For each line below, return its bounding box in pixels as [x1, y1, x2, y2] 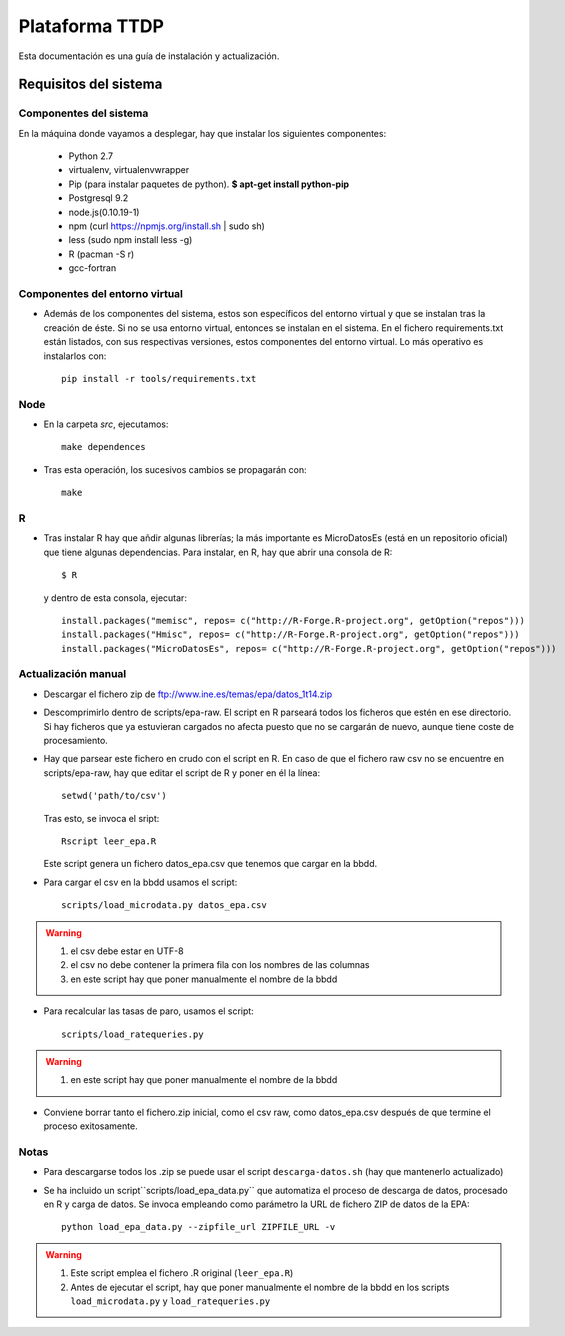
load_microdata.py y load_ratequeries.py [70, 1295, 271, 1307]
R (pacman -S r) [68, 248, 135, 260]
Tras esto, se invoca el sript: [43, 812, 160, 824]
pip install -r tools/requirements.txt [61, 373, 257, 384]
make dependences [61, 441, 146, 453]
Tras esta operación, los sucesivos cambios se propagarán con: [43, 463, 307, 475]
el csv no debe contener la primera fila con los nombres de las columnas [70, 959, 370, 971]
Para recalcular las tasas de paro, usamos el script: [43, 1005, 254, 1017]
